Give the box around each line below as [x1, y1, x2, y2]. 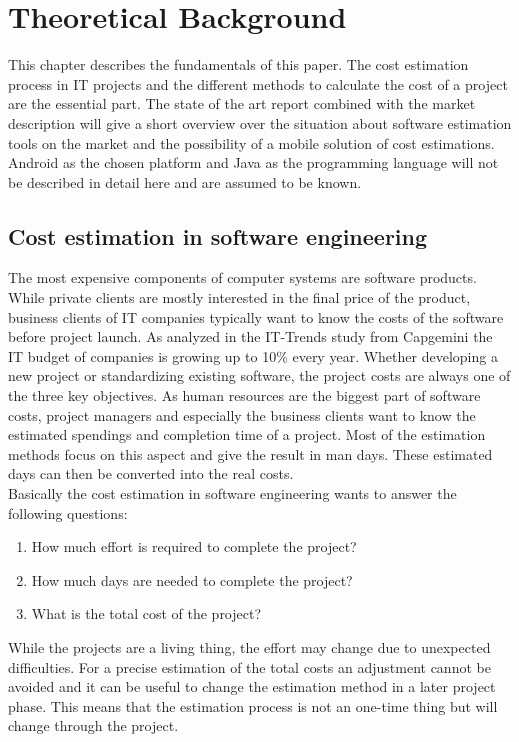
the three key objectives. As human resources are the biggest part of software [8, 385, 481, 406]
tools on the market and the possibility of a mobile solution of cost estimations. [8, 132, 495, 153]
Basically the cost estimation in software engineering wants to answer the [8, 483, 457, 504]
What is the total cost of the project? [31, 603, 262, 624]
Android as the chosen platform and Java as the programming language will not [8, 152, 499, 173]
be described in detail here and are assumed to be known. [8, 171, 362, 192]
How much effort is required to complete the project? [31, 536, 357, 557]
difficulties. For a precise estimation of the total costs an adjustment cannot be [8, 656, 491, 677]
